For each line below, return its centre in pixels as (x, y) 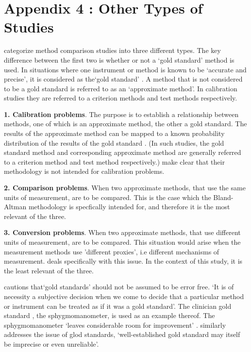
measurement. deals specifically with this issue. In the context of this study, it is (123, 261)
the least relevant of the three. (49, 270)
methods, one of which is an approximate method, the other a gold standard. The (125, 124)
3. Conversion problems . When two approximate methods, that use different (122, 232)
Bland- (223, 197)
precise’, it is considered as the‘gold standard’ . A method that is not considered (123, 79)
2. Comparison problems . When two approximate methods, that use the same (125, 188)
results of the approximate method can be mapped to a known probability (114, 133)
